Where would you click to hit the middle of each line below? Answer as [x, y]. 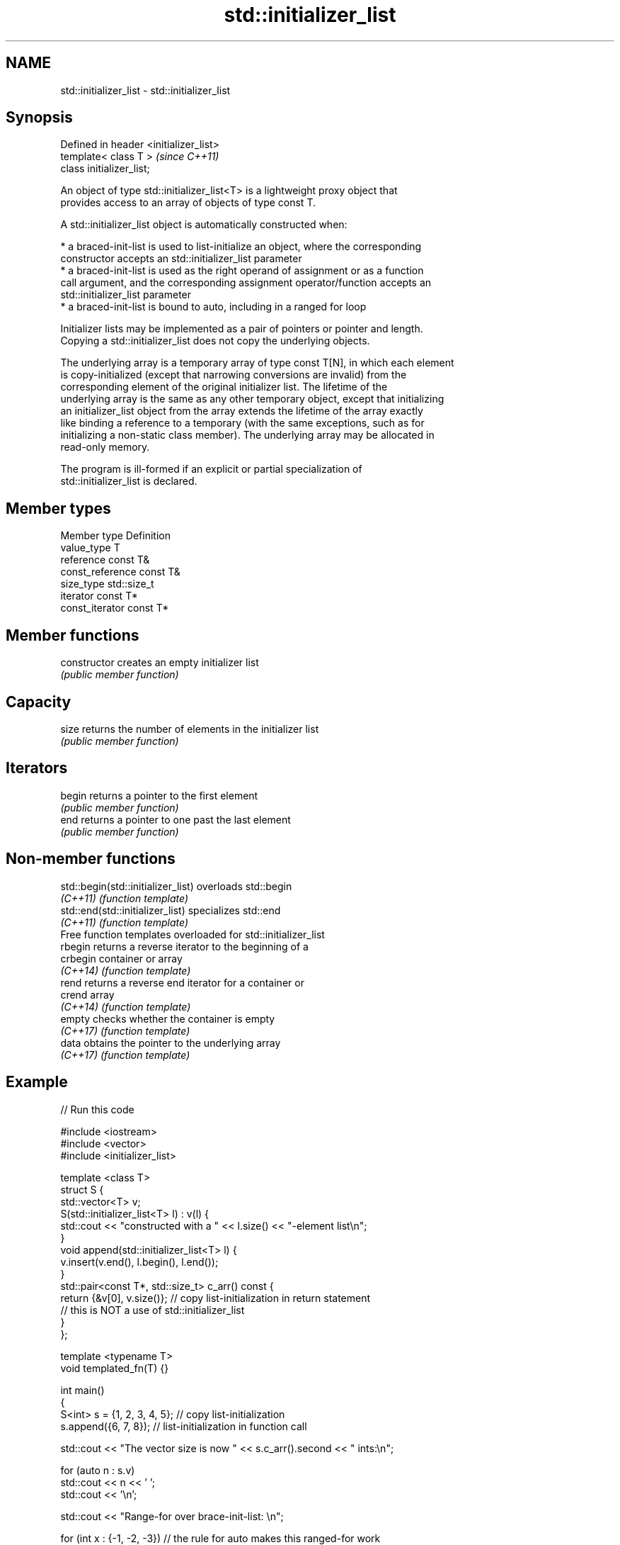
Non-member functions [91, 859]
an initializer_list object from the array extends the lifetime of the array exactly [242, 411]
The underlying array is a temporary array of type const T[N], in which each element [257, 363]
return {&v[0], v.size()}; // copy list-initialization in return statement [216, 1298]
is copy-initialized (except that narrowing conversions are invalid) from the [234, 375]
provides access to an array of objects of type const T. [188, 203]
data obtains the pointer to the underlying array [171, 1043]
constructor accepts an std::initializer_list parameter [181, 259]
